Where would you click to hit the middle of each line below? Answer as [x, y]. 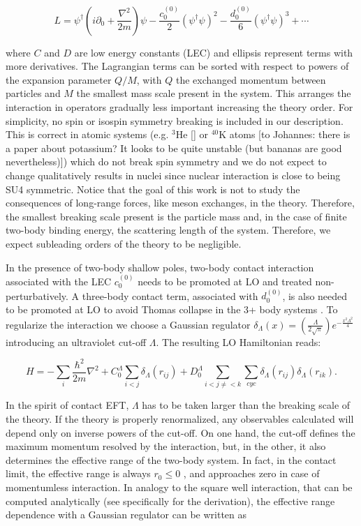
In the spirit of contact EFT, [67, 405]
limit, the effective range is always [78, 473]
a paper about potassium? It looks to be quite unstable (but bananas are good [174, 148]
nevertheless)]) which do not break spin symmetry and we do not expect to [166, 161]
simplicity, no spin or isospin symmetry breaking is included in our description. [175, 120]
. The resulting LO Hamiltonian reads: [238, 341]
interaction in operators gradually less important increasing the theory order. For [179, 107]
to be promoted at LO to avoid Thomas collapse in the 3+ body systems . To [172, 309]
